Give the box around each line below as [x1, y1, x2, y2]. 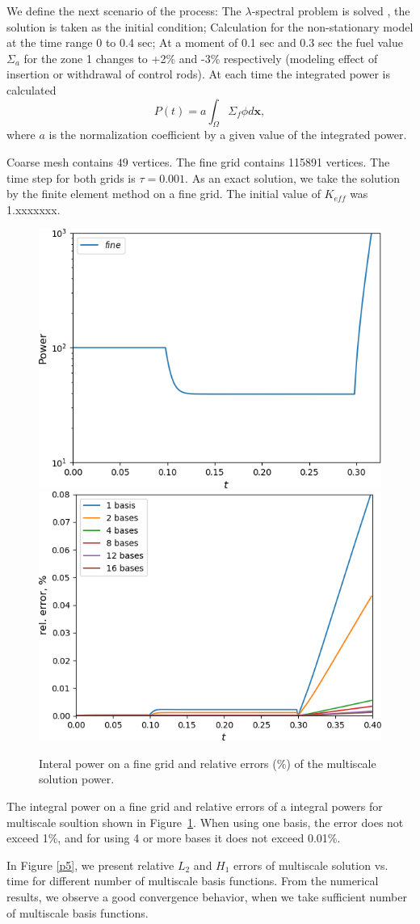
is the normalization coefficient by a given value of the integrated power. [48, 126, 407, 143]
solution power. [39, 770, 115, 787]
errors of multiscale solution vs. [233, 856, 388, 873]
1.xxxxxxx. [6, 200, 61, 217]
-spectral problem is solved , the [251, 2, 410, 19]
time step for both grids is [6, 169, 136, 186]
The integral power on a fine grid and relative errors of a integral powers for [6, 798, 383, 814]
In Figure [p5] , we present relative [6, 856, 174, 873]
